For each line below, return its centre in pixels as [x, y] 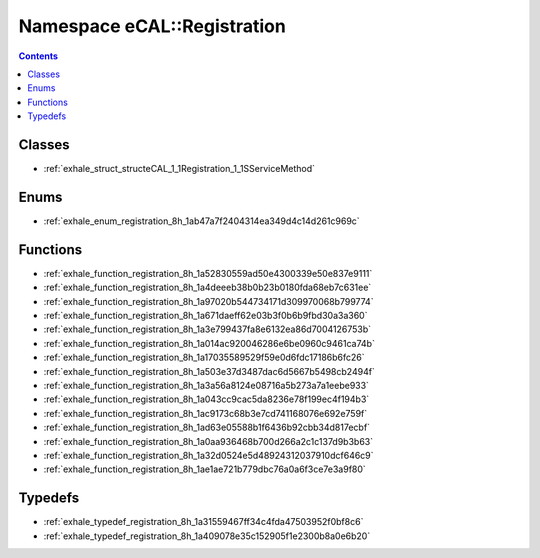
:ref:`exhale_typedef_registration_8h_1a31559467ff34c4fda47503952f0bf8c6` [203, 522]
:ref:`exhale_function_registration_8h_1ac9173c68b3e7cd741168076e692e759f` [205, 413]
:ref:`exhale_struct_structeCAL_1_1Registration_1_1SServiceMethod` [179, 169]
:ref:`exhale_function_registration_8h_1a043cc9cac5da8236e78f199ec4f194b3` [206, 399]
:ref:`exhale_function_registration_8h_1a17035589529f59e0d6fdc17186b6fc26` [204, 357]
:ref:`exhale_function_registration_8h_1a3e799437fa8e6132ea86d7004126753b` [207, 329]
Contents [38, 56]
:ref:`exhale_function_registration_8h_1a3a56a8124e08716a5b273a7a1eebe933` [206, 385]
